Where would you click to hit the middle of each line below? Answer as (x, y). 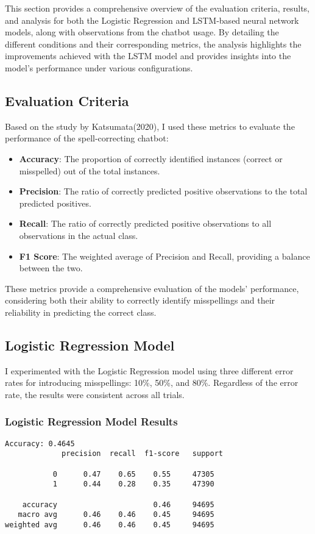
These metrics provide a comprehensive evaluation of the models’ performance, (152, 288)
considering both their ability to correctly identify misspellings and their (140, 300)
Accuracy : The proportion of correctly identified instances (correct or (151, 158)
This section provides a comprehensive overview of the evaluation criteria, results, (157, 8)
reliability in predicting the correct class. (81, 312)
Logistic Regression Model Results (91, 422)
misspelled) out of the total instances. (90, 170)
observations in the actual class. (79, 235)
